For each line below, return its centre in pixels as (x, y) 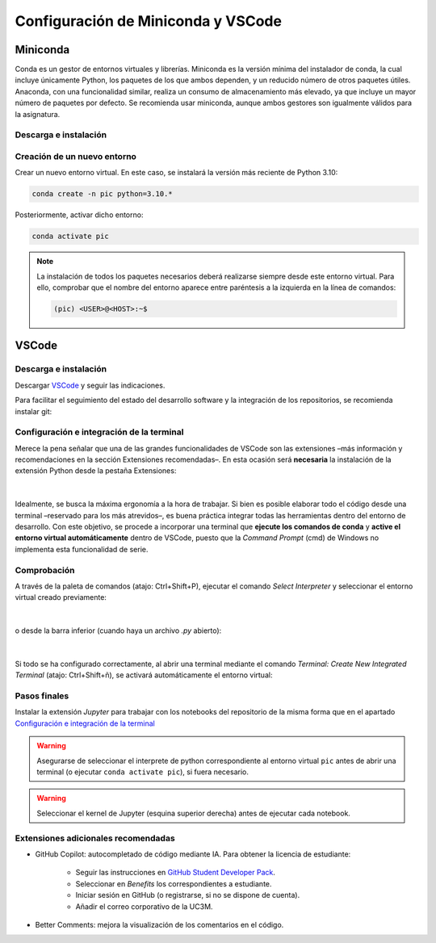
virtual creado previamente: (61, 597)
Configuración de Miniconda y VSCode (149, 21)
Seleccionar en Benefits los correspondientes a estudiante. (174, 883)
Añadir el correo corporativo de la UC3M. (144, 906)
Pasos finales (42, 696)
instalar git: (34, 411)
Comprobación (45, 570)
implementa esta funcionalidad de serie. (82, 549)
